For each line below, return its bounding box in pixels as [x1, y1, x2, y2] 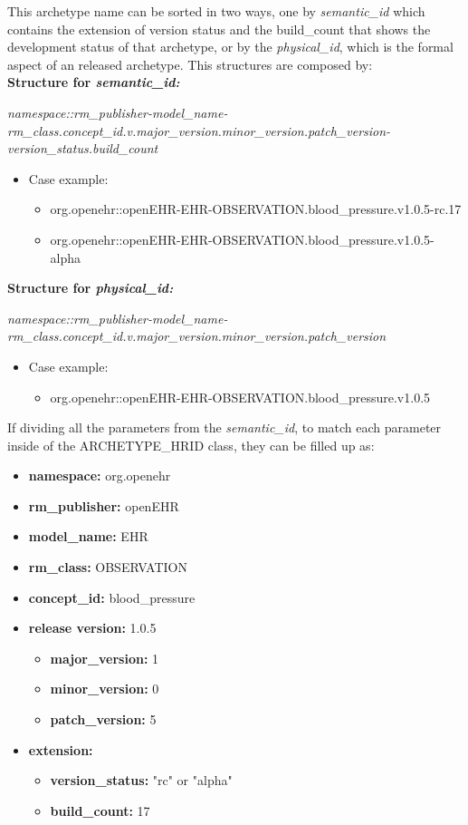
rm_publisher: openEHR [28, 496, 179, 515]
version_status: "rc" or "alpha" [50, 771, 233, 790]
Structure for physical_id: [7, 278, 174, 297]
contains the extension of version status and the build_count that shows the [7, 19, 431, 38]
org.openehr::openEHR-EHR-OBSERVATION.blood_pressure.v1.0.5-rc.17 [50, 199, 462, 218]
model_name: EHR [28, 527, 148, 546]
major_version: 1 [50, 648, 159, 667]
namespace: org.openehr [28, 466, 171, 485]
